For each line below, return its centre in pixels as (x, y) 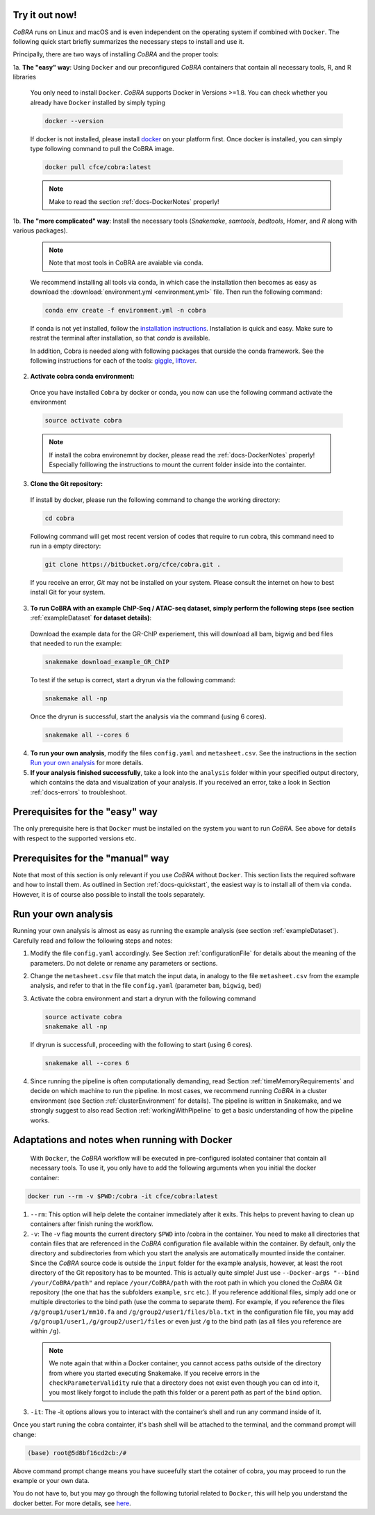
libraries (24, 77)
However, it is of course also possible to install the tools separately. (109, 894)
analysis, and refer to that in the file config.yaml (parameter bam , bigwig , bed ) (146, 986)
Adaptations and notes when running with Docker (123, 1140)
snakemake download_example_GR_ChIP (107, 662)
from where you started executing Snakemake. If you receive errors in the (155, 1373)
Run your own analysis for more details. (87, 763)
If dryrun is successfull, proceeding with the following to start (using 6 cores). (141, 1045)
